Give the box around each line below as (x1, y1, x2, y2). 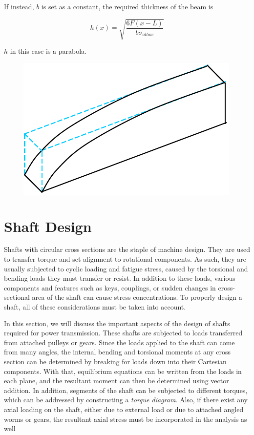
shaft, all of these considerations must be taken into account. (4, 302, 186, 312)
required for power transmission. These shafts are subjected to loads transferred (4, 328, 243, 338)
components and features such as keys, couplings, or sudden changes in (4, 282, 216, 292)
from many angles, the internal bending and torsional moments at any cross (4, 347, 231, 357)
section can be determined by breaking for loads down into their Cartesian (4, 356, 227, 366)
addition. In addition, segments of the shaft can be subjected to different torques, (4, 385, 248, 395)
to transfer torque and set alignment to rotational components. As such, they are (4, 254, 247, 264)
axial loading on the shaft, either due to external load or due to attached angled (4, 404, 244, 414)
